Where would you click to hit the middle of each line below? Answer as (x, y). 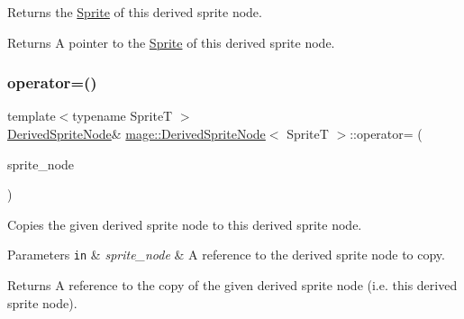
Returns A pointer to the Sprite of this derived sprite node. (171, 42)
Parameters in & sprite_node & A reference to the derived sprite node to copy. (226, 255)
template (32, 116)
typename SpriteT (123, 116)
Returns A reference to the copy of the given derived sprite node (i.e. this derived (232, 285)
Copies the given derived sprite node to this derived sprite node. (185, 224)
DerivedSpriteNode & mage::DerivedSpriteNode (136, 133)
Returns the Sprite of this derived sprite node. (135, 12)
